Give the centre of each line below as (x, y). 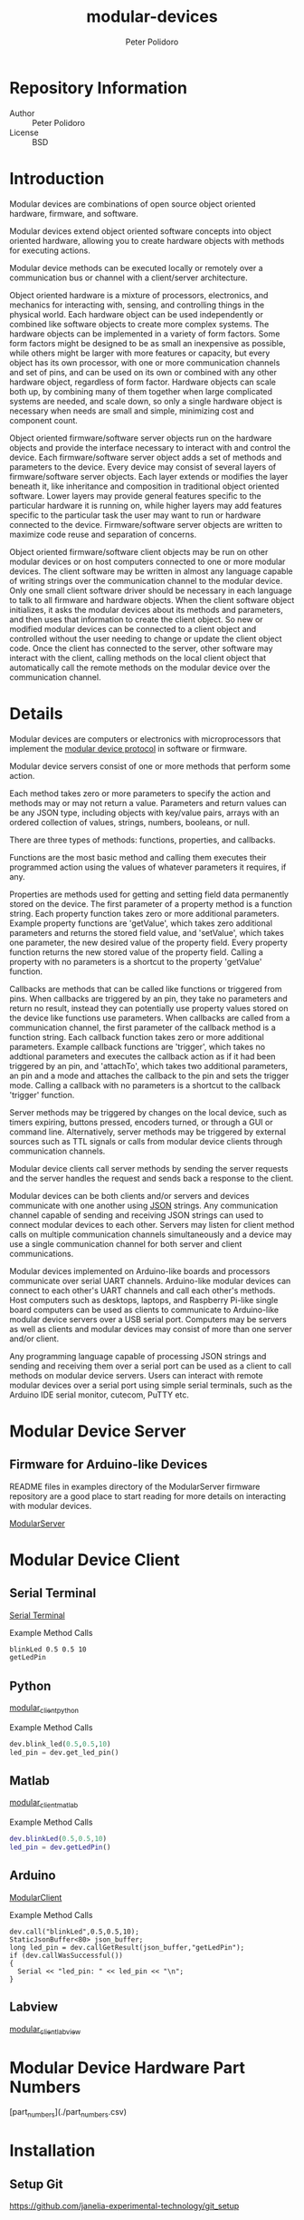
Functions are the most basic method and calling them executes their (138, 857)
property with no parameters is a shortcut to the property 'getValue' (136, 961)
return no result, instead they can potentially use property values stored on (149, 1008)
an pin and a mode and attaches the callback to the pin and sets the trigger (149, 1076)
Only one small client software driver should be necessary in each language (151, 590)
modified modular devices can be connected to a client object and (133, 628)
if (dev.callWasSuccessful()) (66, 1955)
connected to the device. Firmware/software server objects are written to (146, 524)
